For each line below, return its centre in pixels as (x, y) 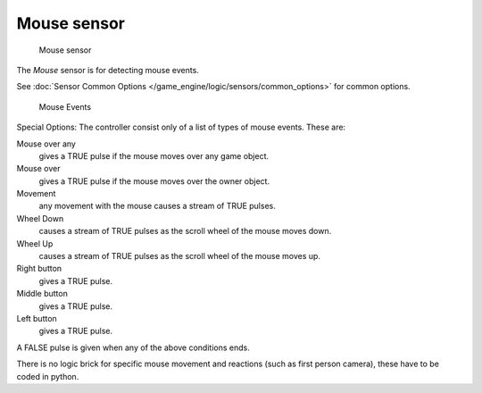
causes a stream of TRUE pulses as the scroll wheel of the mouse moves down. (185, 231)
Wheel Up (35, 243)
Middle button (42, 294)
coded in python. (48, 376)
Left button (37, 318)
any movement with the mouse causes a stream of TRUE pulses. (157, 206)
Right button (39, 269)
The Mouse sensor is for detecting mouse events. (108, 70)
